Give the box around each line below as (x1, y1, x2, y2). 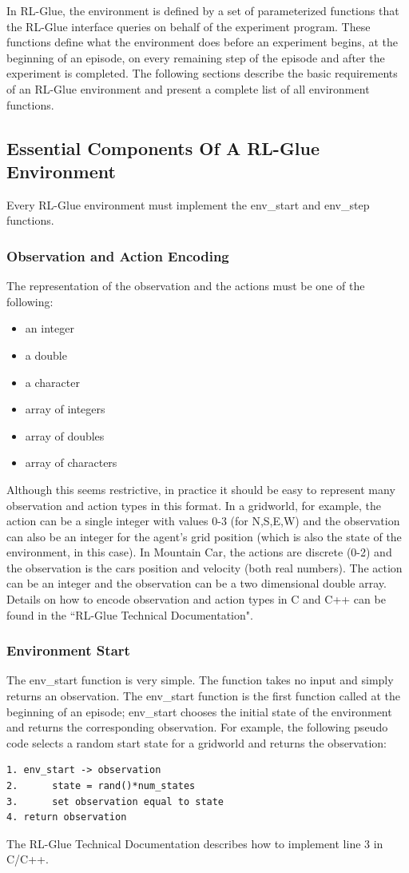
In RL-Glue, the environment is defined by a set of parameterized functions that (6, 2, 399, 18)
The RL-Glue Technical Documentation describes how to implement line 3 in (6, 835, 383, 851)
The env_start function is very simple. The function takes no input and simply (6, 672, 394, 688)
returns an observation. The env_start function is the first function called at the (6, 688, 400, 704)
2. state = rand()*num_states (6, 780, 196, 792)
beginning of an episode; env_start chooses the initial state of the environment (6, 703, 392, 720)
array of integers (25, 401, 105, 417)
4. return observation (6, 811, 127, 823)
